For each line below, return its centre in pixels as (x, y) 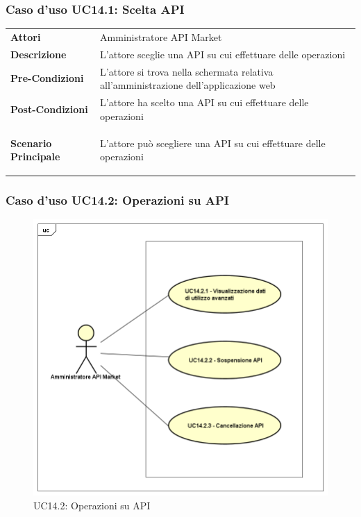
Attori (26, 36)
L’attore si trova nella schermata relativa (187, 71)
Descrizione (39, 54)
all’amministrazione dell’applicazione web (188, 85)
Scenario (31, 143)
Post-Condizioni (49, 109)
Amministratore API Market (161, 36)
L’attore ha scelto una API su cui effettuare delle (204, 102)
